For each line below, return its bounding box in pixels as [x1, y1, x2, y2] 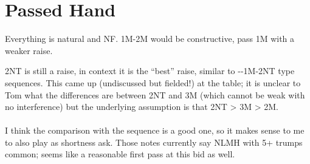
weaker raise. [5, 44, 53, 56]
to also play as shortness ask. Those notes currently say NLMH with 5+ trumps [5, 135, 303, 148]
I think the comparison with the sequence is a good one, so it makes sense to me [5, 124, 305, 137]
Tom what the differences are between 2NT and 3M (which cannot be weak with [5, 88, 305, 101]
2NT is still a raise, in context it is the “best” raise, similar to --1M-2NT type [5, 64, 295, 77]
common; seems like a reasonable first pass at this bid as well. [5, 148, 235, 160]
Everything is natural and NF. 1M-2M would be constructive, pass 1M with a [5, 32, 295, 45]
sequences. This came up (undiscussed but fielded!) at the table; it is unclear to [5, 76, 301, 89]
